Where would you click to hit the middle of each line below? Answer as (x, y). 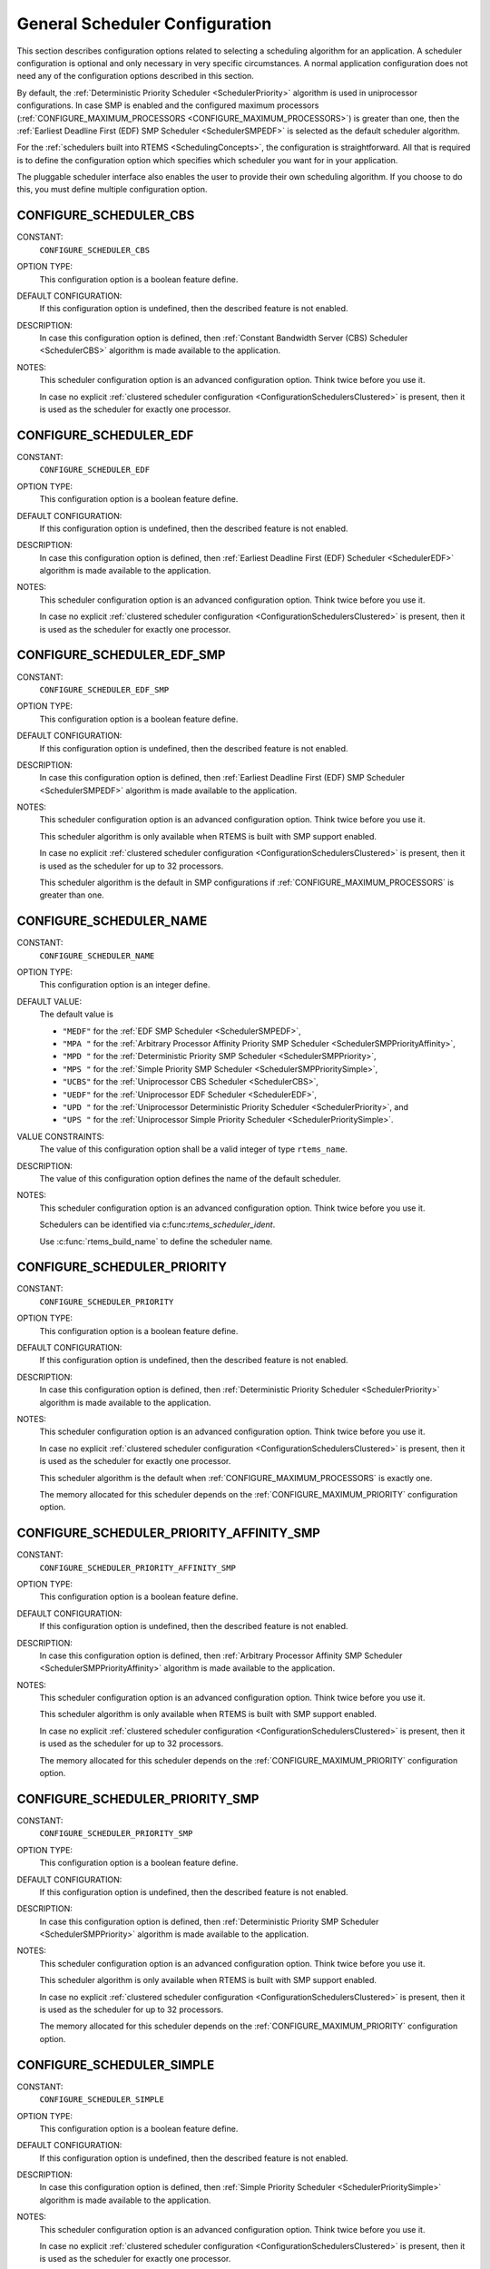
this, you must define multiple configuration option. (112, 190)
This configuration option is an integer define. (125, 985)
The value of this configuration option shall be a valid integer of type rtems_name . (194, 1149)
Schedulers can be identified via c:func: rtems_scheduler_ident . (157, 1224)
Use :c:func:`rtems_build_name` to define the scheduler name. (156, 1241)
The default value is (76, 1014)
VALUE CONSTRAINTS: (60, 1136)
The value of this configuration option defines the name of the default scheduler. (190, 1178)
